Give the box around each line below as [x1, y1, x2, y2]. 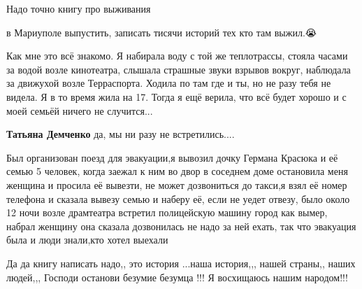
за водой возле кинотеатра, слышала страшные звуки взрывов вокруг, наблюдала [6, 62, 351, 76]
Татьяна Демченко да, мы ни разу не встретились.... [6, 127, 235, 141]
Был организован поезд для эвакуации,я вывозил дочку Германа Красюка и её [6, 150, 338, 164]
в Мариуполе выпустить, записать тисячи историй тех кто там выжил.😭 [6, 24, 317, 39]
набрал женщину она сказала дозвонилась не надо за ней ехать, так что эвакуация [6, 218, 356, 233]
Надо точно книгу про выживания [6, 1, 151, 15]
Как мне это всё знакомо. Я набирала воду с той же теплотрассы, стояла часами [6, 48, 348, 63]
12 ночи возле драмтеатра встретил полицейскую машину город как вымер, [6, 205, 328, 220]
